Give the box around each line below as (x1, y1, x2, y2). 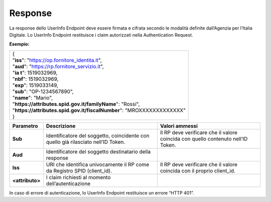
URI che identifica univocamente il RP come (46, 161, 150, 168)
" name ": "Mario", (12, 94, 53, 101)
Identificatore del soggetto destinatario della (46, 148, 151, 155)
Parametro (12, 122, 38, 129)
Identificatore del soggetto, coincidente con (46, 132, 150, 139)
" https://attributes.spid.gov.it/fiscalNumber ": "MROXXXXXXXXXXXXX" (12, 107, 186, 114)
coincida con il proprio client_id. (160, 167, 236, 174)
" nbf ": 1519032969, (12, 75, 59, 82)
